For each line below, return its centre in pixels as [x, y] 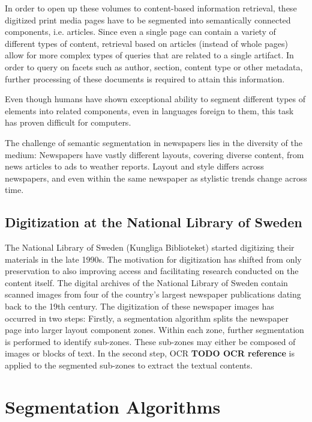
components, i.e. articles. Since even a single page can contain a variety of [140, 32]
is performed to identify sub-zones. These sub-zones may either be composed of [150, 341]
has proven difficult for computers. [68, 122]
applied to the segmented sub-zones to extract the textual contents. [129, 365]
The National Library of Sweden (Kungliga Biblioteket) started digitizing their [150, 247]
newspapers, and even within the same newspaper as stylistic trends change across [156, 178]
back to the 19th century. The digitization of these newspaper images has [139, 306]
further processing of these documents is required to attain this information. [145, 78]
